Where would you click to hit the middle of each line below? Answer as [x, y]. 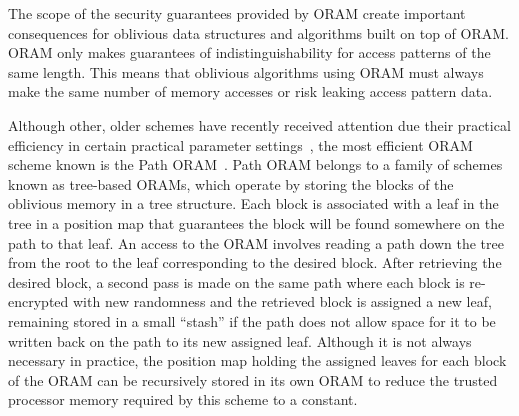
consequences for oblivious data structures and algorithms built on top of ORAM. [258, 32]
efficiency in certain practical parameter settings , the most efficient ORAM [240, 144]
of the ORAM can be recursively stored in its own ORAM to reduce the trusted [253, 379]
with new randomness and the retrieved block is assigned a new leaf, [282, 301]
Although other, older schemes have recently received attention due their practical [259, 124]
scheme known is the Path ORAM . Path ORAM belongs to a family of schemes [255, 164]
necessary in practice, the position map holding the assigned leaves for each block [257, 360]
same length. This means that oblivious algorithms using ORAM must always [246, 71]
